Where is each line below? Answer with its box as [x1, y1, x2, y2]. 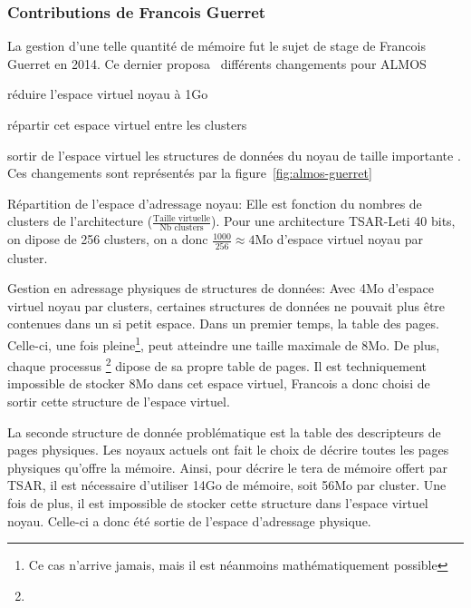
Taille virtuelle [153, 213, 210, 223]
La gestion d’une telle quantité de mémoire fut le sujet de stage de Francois [7, 36, 426, 55]
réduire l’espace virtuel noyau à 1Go [7, 84, 208, 103]
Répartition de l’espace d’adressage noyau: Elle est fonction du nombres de [7, 193, 422, 212]
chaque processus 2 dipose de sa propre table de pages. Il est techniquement [7, 354, 428, 375]
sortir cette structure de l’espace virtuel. [7, 391, 230, 410]
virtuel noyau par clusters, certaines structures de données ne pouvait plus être [7, 296, 446, 315]
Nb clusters [159, 223, 204, 233]
